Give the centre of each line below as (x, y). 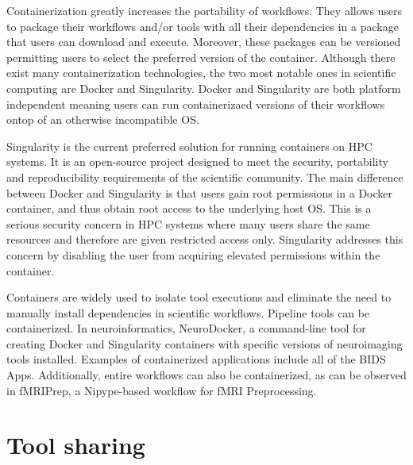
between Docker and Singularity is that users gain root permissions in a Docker (200, 192)
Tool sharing (76, 445)
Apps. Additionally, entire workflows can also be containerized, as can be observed (206, 375)
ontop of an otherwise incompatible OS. (103, 119)
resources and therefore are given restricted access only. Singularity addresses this (205, 239)
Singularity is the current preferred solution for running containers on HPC (189, 146)
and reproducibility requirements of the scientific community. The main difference (205, 177)
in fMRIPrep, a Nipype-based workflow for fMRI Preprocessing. (162, 390)
